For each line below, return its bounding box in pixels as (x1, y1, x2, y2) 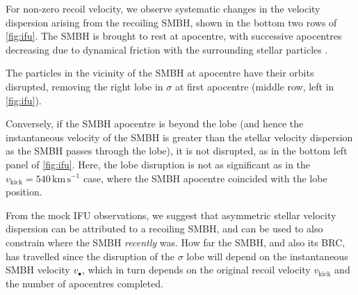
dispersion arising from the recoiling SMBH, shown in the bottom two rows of (6, 15, 337, 29)
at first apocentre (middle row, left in (174, 79, 334, 93)
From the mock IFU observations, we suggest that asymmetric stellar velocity (6, 207, 336, 222)
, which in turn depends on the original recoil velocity (81, 262, 311, 277)
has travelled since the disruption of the (6, 248, 174, 263)
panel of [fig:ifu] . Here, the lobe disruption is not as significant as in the (6, 157, 311, 171)
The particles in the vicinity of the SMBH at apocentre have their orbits (6, 65, 314, 80)
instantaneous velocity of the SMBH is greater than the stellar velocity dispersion (6, 129, 353, 144)
